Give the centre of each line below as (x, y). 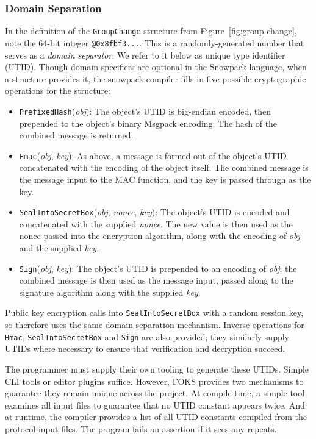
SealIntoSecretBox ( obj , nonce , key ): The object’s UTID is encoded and (154, 212)
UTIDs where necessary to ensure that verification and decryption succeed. (145, 348)
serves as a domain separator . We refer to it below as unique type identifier (145, 55)
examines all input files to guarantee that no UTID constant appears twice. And (155, 405)
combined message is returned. (76, 135)
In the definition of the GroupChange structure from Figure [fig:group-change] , (151, 31)
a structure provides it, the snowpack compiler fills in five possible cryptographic (156, 78)
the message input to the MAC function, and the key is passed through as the (165, 179)
